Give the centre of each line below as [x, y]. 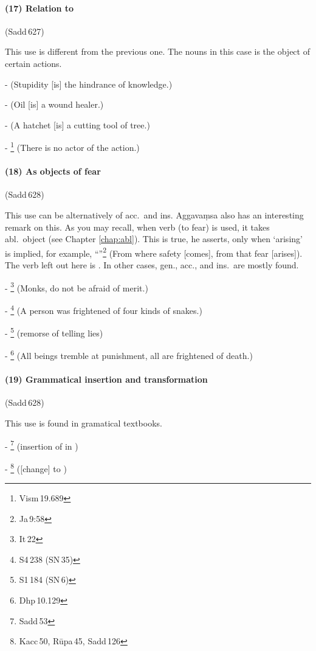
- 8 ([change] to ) [36, 467]
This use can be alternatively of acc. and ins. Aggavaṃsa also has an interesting [154, 215]
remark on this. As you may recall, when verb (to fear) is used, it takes [137, 227]
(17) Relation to [39, 8]
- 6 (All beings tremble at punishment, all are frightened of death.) [129, 355]
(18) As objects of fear [53, 171]
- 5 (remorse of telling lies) [54, 332]
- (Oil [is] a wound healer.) [54, 104]
